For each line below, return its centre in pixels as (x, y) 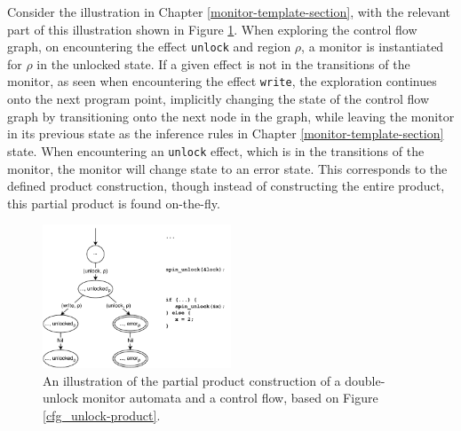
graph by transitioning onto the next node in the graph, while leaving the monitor (231, 116)
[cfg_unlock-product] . (102, 415)
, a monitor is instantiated (373, 47)
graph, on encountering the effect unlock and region (149, 47)
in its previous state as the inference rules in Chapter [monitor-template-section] (226, 133)
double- (365, 380)
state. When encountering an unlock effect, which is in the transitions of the (216, 150)
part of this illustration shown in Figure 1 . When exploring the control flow (212, 29)
